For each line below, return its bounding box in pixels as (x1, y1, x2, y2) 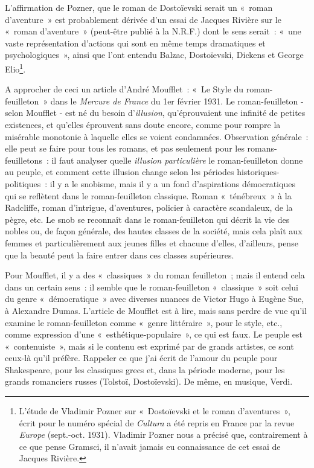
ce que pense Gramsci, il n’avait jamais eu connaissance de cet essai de (19, 440, 281, 452)
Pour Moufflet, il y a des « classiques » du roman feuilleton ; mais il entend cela (5, 269, 305, 281)
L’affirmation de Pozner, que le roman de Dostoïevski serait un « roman (5, 1, 273, 13)
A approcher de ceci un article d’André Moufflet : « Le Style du (5, 83, 244, 95)
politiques (5, 177, 41, 190)
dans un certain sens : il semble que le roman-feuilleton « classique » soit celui (5, 280, 298, 293)
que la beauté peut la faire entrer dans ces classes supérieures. (5, 248, 234, 261)
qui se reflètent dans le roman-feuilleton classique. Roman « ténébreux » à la (5, 189, 292, 202)
